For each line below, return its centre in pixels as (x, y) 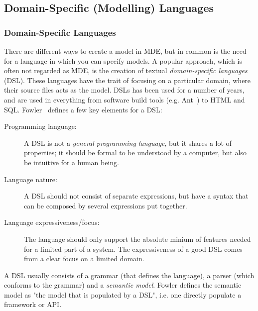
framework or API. (33, 304)
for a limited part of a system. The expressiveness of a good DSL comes (133, 249)
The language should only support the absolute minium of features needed (137, 239)
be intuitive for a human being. (72, 162)
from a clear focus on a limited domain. (84, 259)
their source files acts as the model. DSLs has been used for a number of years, (124, 90)
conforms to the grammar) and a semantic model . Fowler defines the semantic (123, 285)
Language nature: (31, 179)
